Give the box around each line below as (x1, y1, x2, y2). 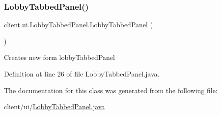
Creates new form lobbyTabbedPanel (4, 52, 115, 62)
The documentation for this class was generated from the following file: (4, 85, 218, 95)
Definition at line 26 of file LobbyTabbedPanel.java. (4, 69, 160, 78)
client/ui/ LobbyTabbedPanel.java (4, 101, 105, 112)
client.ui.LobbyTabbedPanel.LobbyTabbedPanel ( (4, 19, 153, 30)
